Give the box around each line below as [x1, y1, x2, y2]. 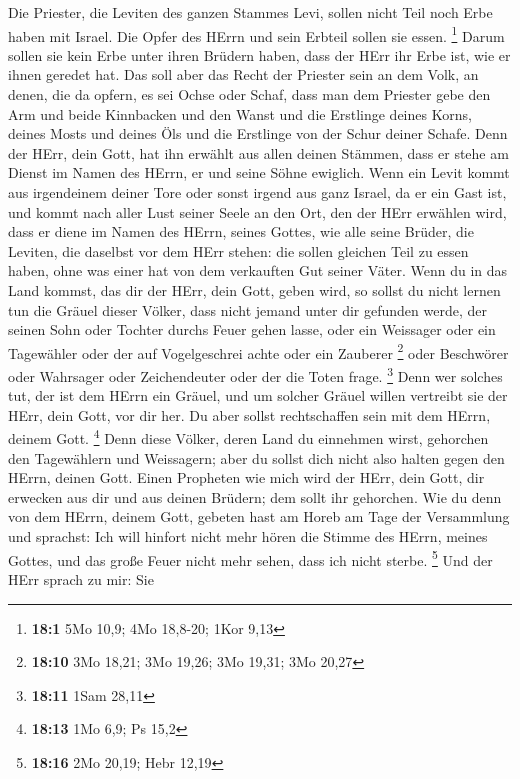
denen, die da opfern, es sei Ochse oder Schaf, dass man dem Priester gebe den [8, 84, 491, 105]
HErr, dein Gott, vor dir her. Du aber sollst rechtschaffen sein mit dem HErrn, [8, 404, 491, 425]
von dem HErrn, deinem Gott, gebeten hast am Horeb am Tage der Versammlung [8, 506, 510, 527]
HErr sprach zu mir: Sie [8, 568, 154, 589]
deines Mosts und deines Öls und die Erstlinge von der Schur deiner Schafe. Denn [8, 123, 508, 144]
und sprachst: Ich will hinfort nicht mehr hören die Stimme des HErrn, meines [8, 526, 488, 547]
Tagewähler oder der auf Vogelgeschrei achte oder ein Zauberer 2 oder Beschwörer [8, 339, 509, 363]
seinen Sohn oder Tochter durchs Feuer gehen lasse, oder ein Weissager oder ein [8, 319, 496, 340]
